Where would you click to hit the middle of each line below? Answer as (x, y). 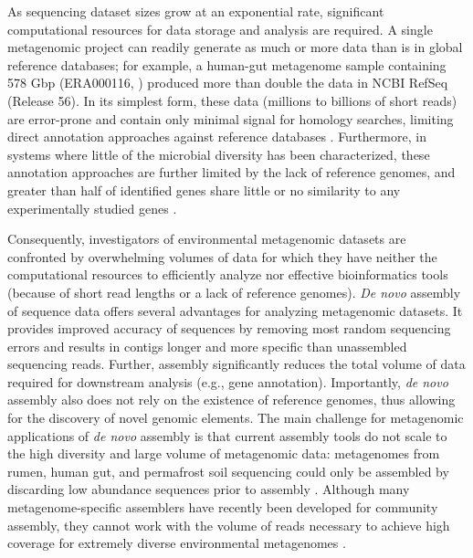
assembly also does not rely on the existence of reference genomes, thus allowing (231, 400)
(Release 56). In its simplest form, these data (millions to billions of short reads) (232, 100)
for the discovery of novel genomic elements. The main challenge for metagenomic (236, 418)
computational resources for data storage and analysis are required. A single (220, 29)
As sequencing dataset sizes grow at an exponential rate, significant (196, 11)
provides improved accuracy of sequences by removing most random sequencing (229, 328)
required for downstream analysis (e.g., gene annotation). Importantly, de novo (228, 381)
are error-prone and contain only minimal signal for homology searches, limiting (231, 118)
